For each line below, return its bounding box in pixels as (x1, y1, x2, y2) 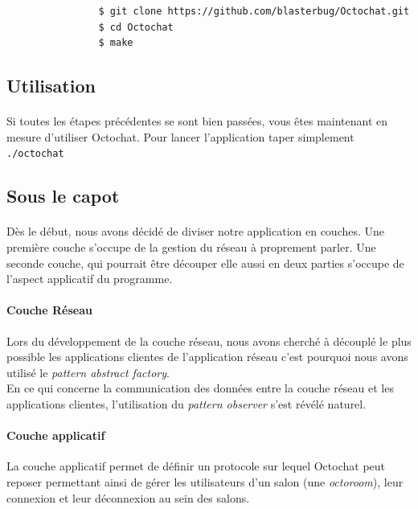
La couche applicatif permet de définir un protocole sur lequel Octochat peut (6, 458, 386, 474)
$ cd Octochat (98, 21, 174, 33)
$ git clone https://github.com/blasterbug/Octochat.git (98, 6, 410, 17)
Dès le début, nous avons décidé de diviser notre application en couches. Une (6, 223, 385, 240)
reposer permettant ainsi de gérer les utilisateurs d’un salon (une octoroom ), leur (6, 473, 404, 490)
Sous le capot (6, 183, 120, 208)
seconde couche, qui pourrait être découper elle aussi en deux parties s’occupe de (6, 254, 404, 271)
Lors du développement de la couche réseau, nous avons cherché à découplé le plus (6, 332, 412, 349)
